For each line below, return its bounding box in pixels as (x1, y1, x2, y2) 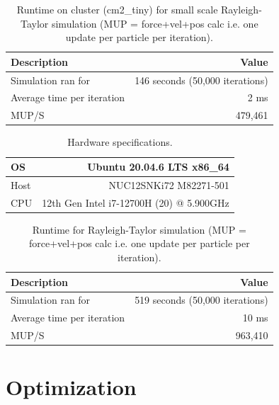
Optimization (6, 372, 137, 401)
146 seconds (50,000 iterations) (135, 72, 268, 87)
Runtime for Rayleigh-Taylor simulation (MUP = (32, 222, 246, 236)
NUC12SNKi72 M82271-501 (108, 177, 229, 192)
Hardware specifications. (67, 135, 173, 149)
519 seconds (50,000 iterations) (135, 292, 268, 307)
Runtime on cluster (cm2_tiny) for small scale (16, 2, 218, 16)
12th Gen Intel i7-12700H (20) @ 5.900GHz (42, 195, 229, 210)
